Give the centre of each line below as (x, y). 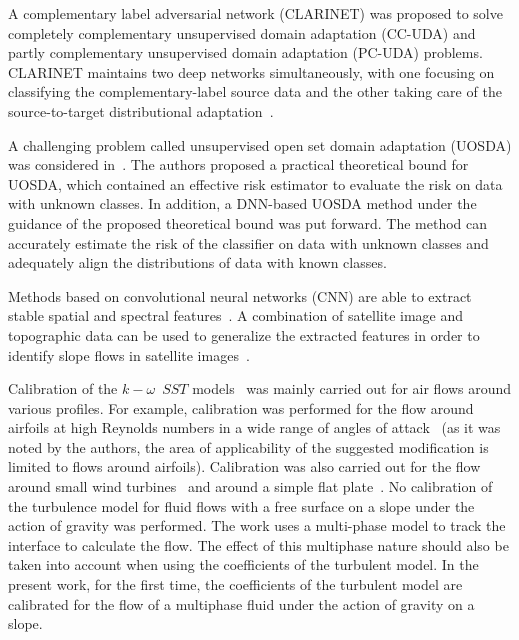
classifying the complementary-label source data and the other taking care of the (255, 91)
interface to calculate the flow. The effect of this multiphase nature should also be (258, 544)
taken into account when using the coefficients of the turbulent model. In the (243, 564)
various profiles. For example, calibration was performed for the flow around (241, 407)
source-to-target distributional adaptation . (141, 110)
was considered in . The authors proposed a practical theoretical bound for (238, 164)
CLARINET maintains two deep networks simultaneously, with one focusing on (251, 71)
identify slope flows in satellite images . (129, 354)
